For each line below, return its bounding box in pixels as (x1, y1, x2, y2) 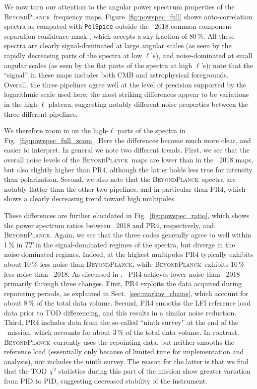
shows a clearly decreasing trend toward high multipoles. (4, 193, 176, 204)
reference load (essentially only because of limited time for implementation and (4, 346, 244, 357)
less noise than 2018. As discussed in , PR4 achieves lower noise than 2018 (4, 268, 240, 279)
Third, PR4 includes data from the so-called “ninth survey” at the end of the (4, 317, 239, 327)
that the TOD (4, 366, 47, 376)
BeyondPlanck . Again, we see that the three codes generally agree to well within (4, 230, 251, 240)
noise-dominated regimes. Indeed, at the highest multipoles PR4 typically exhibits (4, 249, 254, 259)
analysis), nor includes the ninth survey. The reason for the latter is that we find (4, 356, 249, 366)
